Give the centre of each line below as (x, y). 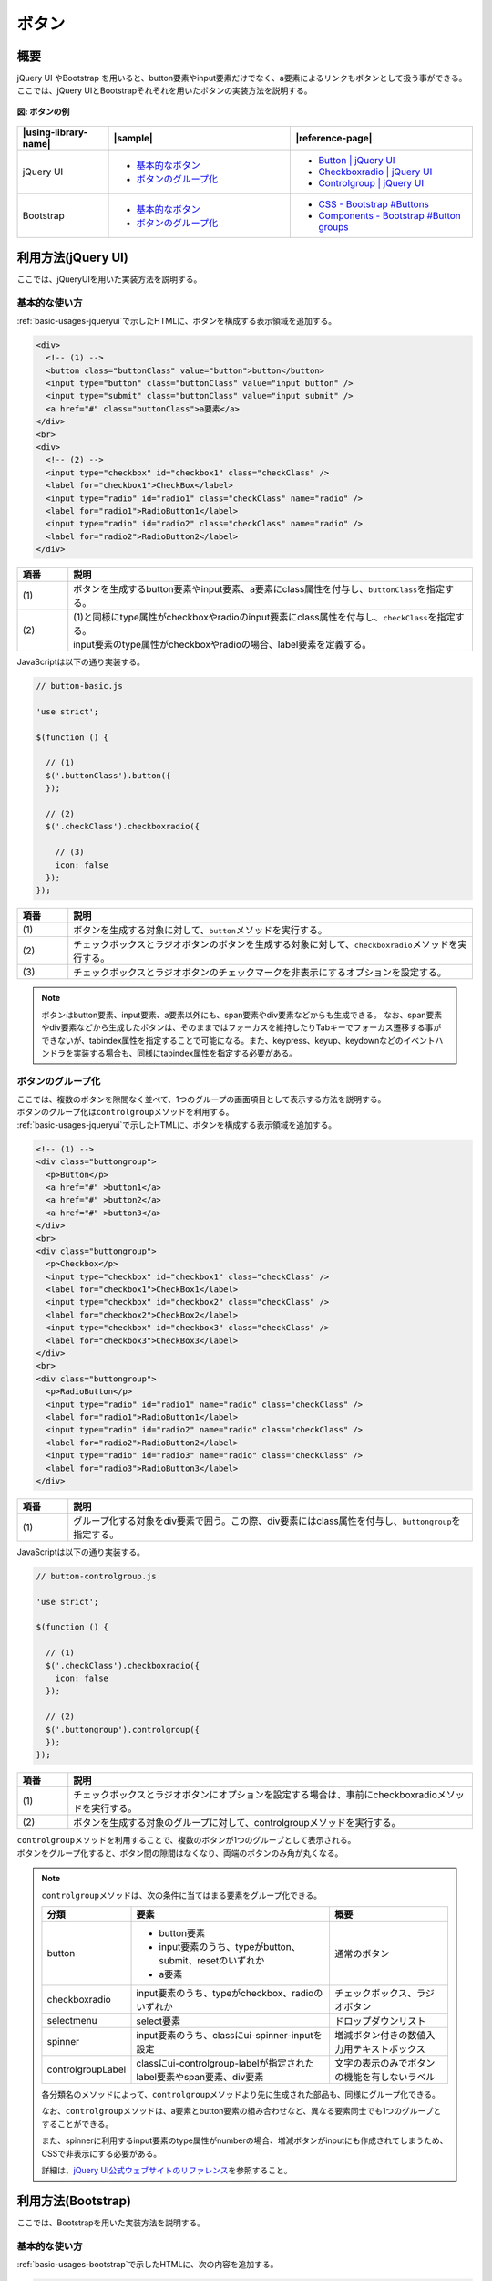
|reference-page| (334, 139)
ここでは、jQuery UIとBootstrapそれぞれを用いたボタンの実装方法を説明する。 (165, 90)
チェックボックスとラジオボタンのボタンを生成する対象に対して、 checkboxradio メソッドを (266, 944)
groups (333, 227)
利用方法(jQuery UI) (73, 257)
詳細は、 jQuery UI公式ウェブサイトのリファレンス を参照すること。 (167, 2170)
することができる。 (77, 2124)
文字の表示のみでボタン (384, 2063)
